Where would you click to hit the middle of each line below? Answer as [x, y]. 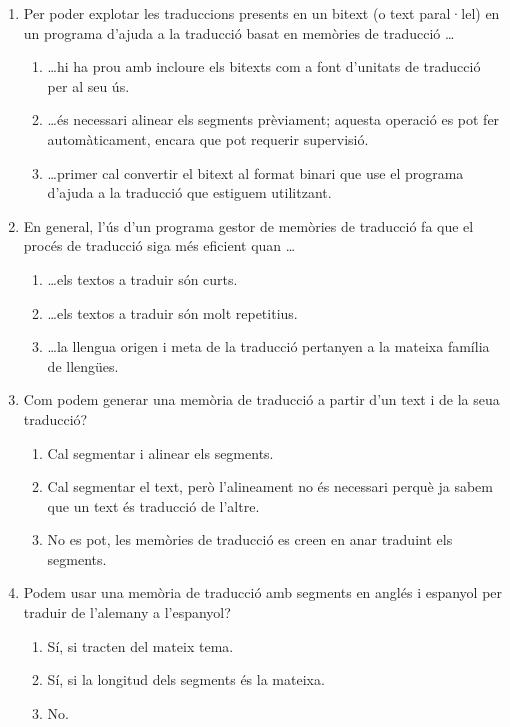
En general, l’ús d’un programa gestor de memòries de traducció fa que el [248, 225]
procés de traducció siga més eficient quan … [159, 245]
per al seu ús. [88, 85]
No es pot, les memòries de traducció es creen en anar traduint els [250, 539]
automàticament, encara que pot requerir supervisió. [208, 138]
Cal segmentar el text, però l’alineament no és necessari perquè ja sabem [270, 486]
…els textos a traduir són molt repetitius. [172, 312]
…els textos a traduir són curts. [142, 278]
